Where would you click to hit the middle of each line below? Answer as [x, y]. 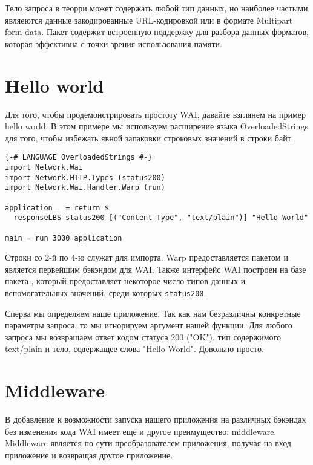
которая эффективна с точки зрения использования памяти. [114, 43]
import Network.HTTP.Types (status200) [85, 177]
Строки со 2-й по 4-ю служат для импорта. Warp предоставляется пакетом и [147, 257]
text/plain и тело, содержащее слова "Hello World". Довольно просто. [134, 349]
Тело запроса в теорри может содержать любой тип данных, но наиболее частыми [156, 8]
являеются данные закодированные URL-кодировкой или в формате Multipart [149, 20]
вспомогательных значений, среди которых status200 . [106, 292]
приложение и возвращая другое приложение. [89, 454]
